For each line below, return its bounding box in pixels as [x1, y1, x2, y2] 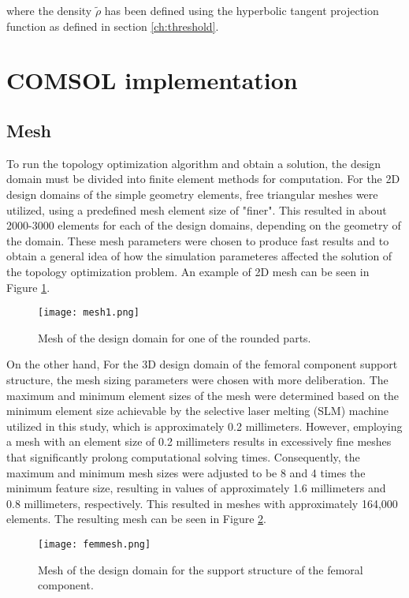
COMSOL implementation [6, 64, 298, 96]
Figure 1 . [6, 278, 50, 295]
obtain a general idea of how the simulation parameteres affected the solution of [6, 248, 392, 264]
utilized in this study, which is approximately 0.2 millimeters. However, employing [6, 417, 403, 434]
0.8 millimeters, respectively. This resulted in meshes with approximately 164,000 [6, 495, 398, 511]
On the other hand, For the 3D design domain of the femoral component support [6, 356, 398, 372]
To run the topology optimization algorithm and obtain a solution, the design [6, 155, 381, 171]
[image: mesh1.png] [38, 307, 139, 319]
